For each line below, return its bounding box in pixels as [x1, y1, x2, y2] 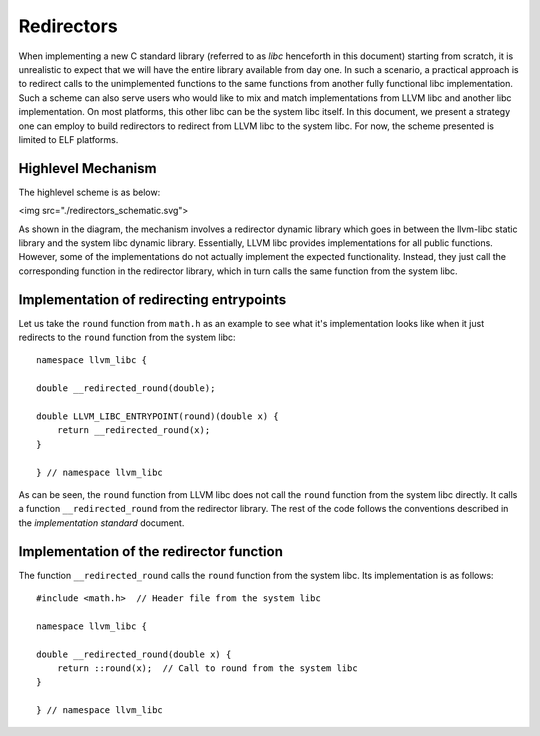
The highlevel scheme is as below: [18, 186, 161, 198]
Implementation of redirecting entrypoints [18, 291, 287, 308]
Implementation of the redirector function [18, 543, 284, 560]
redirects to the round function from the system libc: [18, 331, 236, 344]
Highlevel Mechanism [18, 160, 157, 177]
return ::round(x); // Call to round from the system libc [56, 662, 359, 674]
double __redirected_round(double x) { [36, 648, 232, 660]
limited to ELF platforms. [18, 133, 119, 145]
